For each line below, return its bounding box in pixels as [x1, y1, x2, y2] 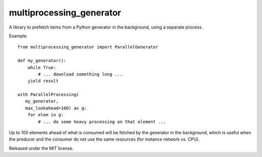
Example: [9, 33, 28, 39]
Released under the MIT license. [9, 145, 74, 151]
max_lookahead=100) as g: [25, 105, 87, 111]
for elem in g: [27, 112, 64, 118]
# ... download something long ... [38, 71, 123, 77]
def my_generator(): [17, 58, 66, 63]
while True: [27, 64, 56, 70]
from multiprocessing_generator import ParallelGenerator [17, 44, 159, 50]
